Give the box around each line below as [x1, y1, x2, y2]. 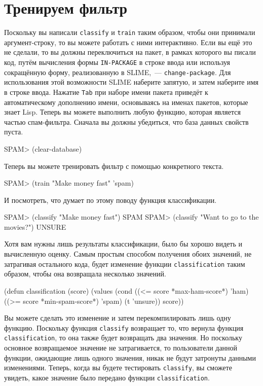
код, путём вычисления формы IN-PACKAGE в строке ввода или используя [4, 56, 230, 67]
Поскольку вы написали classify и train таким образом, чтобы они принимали [4, 27, 255, 38]
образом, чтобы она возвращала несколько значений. [4, 268, 166, 279]
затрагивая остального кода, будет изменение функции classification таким [4, 258, 245, 269]
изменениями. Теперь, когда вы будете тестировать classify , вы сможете [4, 362, 232, 373]
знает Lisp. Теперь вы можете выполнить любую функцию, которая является [4, 107, 241, 117]
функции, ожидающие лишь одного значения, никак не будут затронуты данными [4, 352, 256, 363]
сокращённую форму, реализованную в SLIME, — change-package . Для [4, 66, 231, 77]
